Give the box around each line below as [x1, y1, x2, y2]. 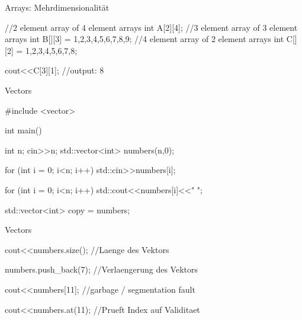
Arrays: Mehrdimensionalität [5, 1, 110, 13]
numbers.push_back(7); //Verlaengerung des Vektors [5, 263, 198, 276]
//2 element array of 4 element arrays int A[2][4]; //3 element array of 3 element [5, 21, 298, 33]
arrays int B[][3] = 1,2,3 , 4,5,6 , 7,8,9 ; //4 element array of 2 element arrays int [5, 33, 284, 45]
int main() [5, 124, 42, 136]
